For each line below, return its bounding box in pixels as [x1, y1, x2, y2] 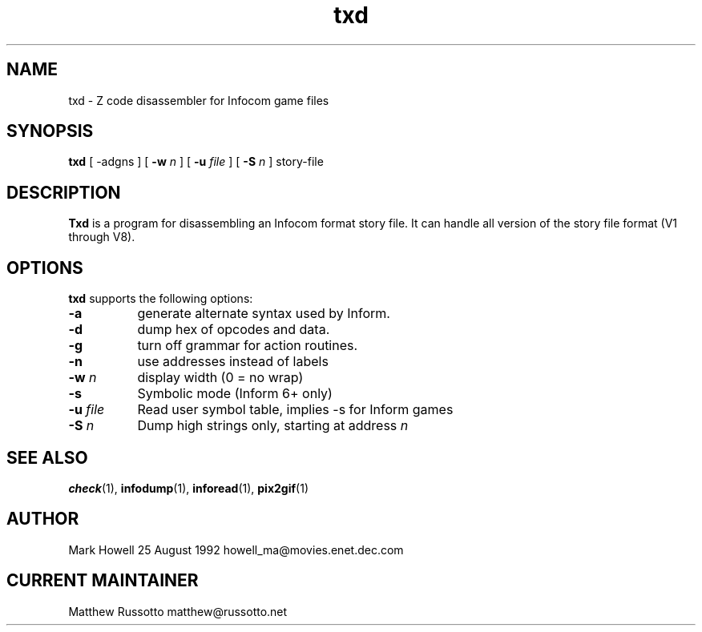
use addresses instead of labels [137, 353, 329, 370]
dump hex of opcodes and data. [137, 321, 330, 338]
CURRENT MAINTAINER [6, 570, 199, 591]
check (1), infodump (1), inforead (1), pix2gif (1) [68, 481, 309, 495]
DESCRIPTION [6, 182, 121, 203]
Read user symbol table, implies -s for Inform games [137, 401, 454, 418]
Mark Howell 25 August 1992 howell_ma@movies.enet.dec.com [68, 542, 404, 557]
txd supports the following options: [68, 292, 253, 306]
